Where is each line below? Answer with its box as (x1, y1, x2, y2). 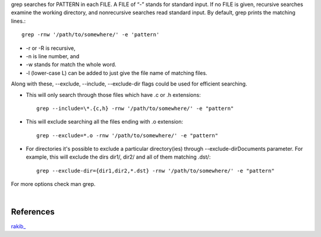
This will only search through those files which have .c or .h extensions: (26, 91, 202, 98)
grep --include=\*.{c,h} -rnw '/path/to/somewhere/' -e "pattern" (36, 105, 234, 112)
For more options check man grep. (11, 181, 96, 188)
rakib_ (11, 223, 26, 230)
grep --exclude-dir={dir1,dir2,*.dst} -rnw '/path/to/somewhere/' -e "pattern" (36, 167, 275, 174)
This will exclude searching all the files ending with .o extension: (26, 118, 184, 125)
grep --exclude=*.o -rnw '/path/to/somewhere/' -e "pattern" (36, 132, 218, 139)
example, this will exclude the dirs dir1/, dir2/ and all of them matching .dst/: (26, 153, 211, 160)
